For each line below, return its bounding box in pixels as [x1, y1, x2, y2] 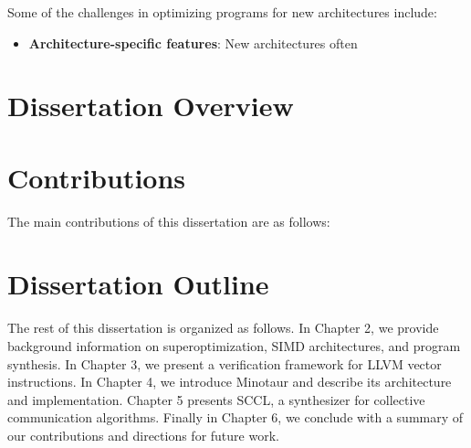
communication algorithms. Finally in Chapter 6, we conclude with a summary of [7, 408, 464, 427]
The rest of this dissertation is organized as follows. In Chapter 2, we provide [7, 318, 439, 337]
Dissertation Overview [7, 87, 294, 124]
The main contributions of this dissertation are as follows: [7, 211, 330, 230]
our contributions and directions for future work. [7, 425, 279, 444]
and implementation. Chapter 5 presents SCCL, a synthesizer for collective [7, 389, 425, 409]
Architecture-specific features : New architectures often [28, 33, 358, 52]
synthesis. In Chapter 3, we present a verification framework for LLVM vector [7, 354, 442, 373]
